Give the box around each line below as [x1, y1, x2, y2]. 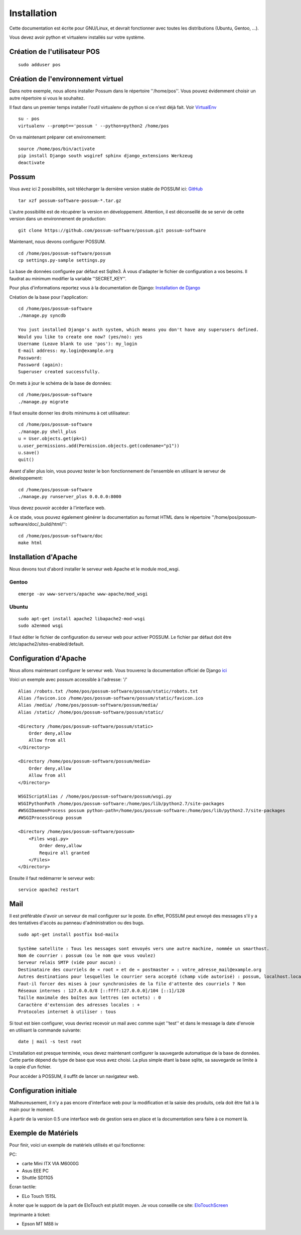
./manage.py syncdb [18, 313, 66, 318]
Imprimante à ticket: [9, 1211, 51, 1217]
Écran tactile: [9, 1184, 37, 1190]
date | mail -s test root [18, 1039, 82, 1045]
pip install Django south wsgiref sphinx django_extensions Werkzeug [18, 153, 193, 158]
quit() [18, 457, 35, 463]
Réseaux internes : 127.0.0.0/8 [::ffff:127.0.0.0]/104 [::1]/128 [18, 987, 185, 993]
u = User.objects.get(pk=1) [18, 436, 87, 441]
